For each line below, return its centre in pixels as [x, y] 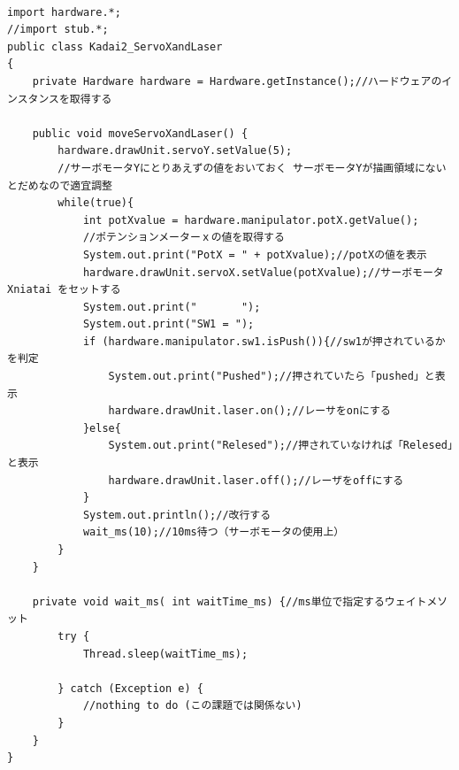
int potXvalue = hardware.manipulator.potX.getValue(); [251, 220]
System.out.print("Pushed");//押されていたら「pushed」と [272, 377]
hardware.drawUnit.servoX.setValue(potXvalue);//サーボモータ [263, 272]
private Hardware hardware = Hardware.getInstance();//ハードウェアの [237, 81]
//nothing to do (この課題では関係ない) [192, 706]
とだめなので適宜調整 [60, 185]
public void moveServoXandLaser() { [140, 133]
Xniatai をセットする [64, 290]
